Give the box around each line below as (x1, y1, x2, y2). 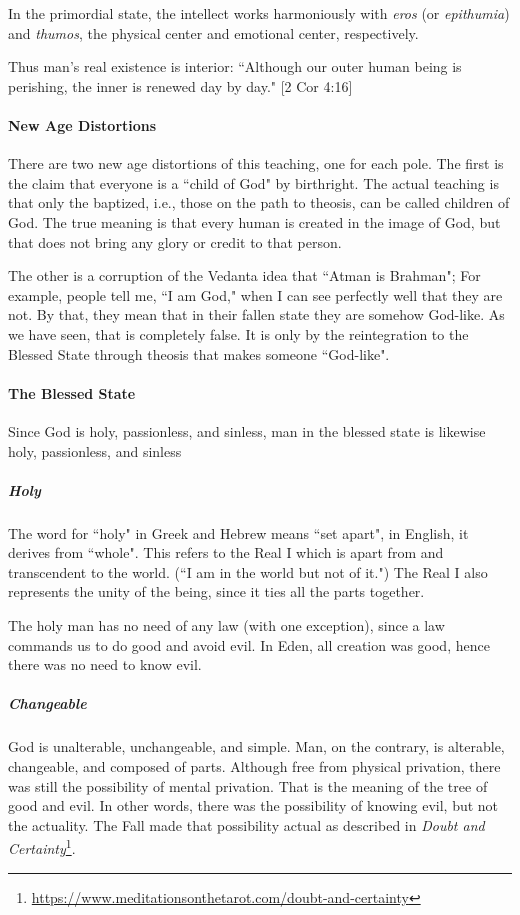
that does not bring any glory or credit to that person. (8, 231, 342, 252)
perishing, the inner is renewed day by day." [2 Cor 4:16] (8, 75, 353, 96)
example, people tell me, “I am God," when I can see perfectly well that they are (8, 284, 503, 305)
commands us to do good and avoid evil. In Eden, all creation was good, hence (8, 634, 490, 655)
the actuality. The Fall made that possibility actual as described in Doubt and (8, 814, 485, 835)
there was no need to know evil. (8, 654, 202, 675)
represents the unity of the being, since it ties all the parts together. (8, 581, 425, 602)
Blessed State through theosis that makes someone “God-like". (8, 343, 390, 364)
